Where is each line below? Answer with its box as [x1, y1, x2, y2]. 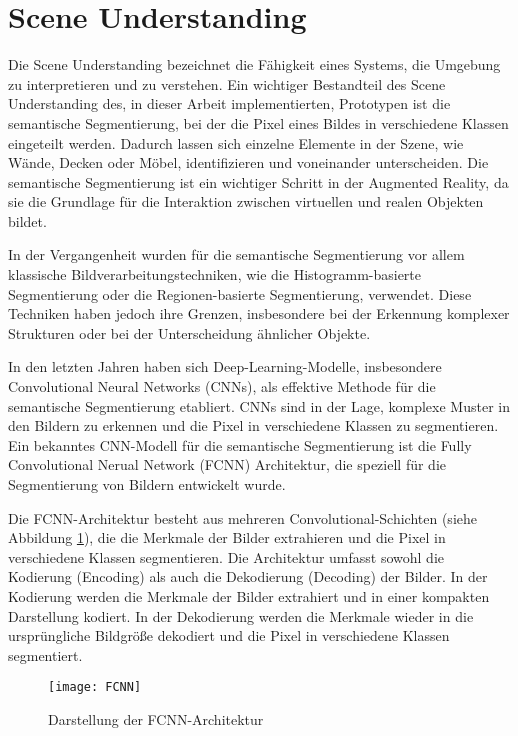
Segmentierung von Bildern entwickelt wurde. [8, 474, 286, 494]
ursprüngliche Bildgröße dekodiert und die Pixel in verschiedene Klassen [8, 625, 450, 646]
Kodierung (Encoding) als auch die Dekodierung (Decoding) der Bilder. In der [8, 566, 488, 587]
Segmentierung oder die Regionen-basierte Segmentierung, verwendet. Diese [8, 283, 472, 304]
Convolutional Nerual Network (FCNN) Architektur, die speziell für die [8, 454, 446, 475]
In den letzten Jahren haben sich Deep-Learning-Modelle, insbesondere [8, 356, 442, 377]
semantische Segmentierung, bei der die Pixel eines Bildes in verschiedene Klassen [8, 112, 509, 133]
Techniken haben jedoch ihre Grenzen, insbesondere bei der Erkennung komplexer [8, 303, 510, 324]
